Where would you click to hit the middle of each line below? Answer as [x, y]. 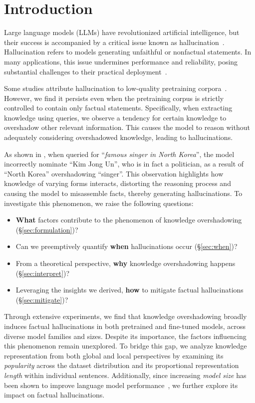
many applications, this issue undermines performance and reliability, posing [121, 61]
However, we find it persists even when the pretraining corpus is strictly [114, 98]
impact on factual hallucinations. [54, 395]
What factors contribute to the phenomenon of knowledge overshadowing [129, 220]
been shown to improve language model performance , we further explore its [121, 385]
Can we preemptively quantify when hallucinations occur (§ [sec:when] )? [127, 246]
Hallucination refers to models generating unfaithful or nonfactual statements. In [128, 52]
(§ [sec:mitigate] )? [42, 299]
